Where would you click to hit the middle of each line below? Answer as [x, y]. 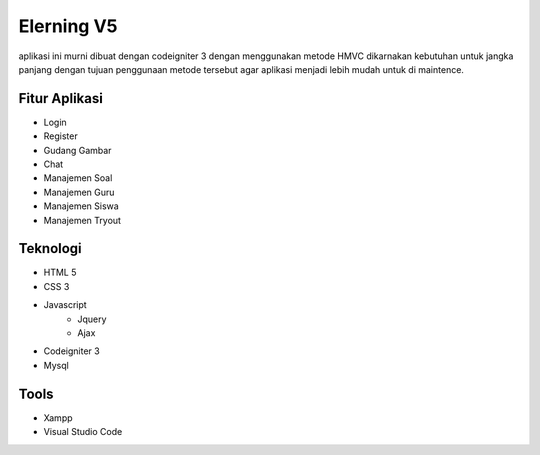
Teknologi [50, 248]
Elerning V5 [68, 26]
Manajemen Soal [78, 178]
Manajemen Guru [79, 192]
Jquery [92, 319]
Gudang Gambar [77, 150]
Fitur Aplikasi [61, 98]
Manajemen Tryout [82, 220]
